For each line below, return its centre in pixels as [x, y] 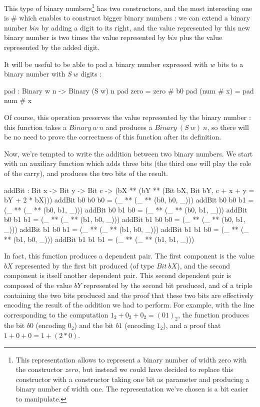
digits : [91, 74]
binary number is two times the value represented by [85, 37]
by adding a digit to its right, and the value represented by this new [145, 27]
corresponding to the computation [56, 314]
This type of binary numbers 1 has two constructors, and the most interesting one [128, 7]
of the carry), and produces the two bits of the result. [86, 173]
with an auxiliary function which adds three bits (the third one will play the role [128, 163]
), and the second [204, 265]
